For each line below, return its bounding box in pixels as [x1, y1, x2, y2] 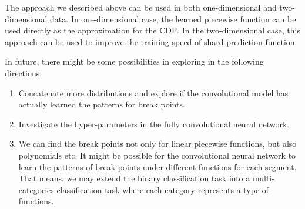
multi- [252, 172, 274, 184]
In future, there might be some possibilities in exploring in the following [5, 55, 264, 68]
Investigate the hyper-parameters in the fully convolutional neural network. [18, 117, 290, 130]
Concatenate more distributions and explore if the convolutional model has [18, 86, 289, 99]
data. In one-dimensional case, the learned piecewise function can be [50, 12, 296, 25]
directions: [5, 66, 42, 79]
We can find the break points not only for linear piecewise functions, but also [18, 137, 297, 150]
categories [18, 183, 54, 195]
